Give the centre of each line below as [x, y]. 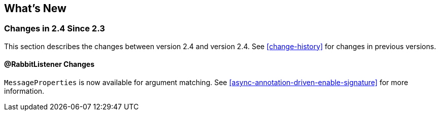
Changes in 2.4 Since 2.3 [55, 29]
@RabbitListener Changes [49, 64]
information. [24, 91]
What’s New [35, 8]
